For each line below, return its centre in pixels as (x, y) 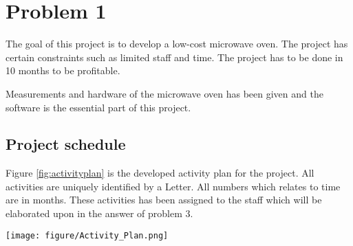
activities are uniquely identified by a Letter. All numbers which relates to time (173, 186)
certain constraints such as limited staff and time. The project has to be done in (174, 57)
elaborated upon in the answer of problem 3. (99, 213)
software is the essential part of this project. (98, 107)
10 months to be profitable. (63, 70)
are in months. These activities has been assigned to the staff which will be (164, 200)
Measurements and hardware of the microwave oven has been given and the (164, 93)
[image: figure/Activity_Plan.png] (87, 235)
